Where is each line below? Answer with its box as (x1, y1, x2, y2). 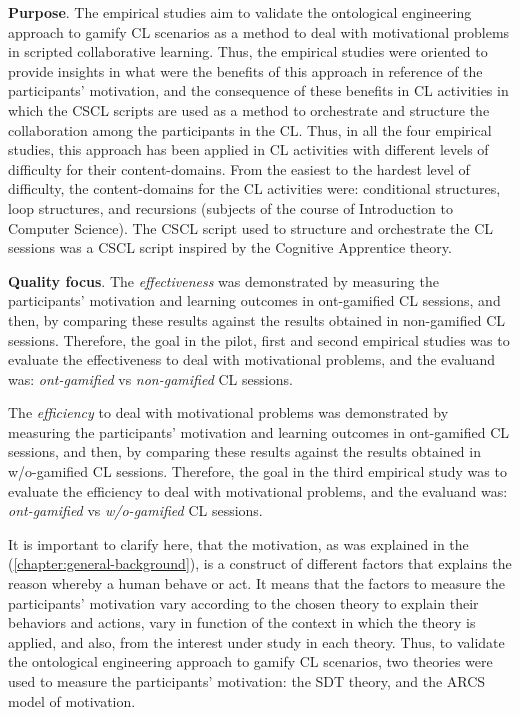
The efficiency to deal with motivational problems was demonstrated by (8, 402, 449, 423)
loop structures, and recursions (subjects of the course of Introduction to (8, 197, 453, 218)
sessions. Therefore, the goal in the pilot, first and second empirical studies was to (8, 329, 510, 350)
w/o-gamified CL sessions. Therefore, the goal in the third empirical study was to (8, 461, 507, 482)
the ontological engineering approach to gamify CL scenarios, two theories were (8, 651, 493, 672)
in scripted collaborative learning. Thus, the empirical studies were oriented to (8, 41, 488, 62)
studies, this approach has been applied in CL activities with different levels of (8, 139, 489, 160)
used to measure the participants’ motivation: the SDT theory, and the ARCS (8, 671, 486, 691)
